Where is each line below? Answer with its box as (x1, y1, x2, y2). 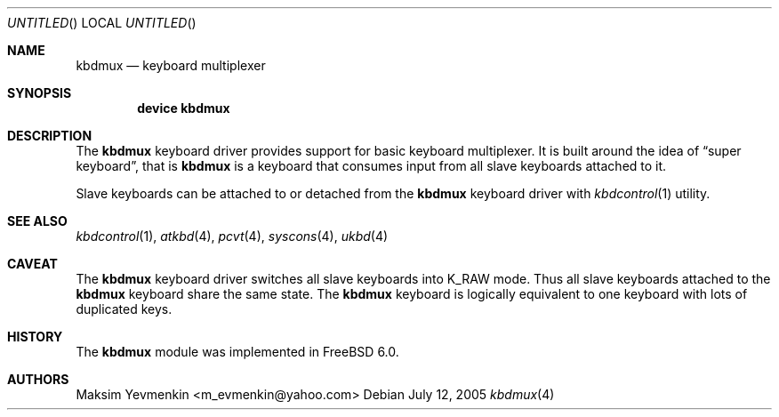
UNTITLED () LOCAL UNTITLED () (7, 15, 197, 30)
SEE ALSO (7, 213, 68, 229)
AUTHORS (7, 372, 69, 387)
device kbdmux (137, 100, 230, 116)
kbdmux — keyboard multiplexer (76, 58, 266, 73)
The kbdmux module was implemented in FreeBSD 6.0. (76, 344, 399, 359)
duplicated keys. (76, 301, 173, 317)
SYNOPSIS (7, 85, 72, 100)
